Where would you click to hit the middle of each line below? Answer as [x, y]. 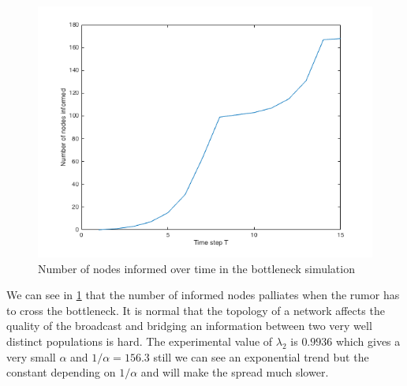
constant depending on [61, 372]
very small [31, 356]
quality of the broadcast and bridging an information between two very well [189, 326]
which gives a [368, 341]
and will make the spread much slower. [235, 372]
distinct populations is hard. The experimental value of [140, 341]
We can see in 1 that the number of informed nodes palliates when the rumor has [203, 295]
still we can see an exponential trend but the [261, 356]
